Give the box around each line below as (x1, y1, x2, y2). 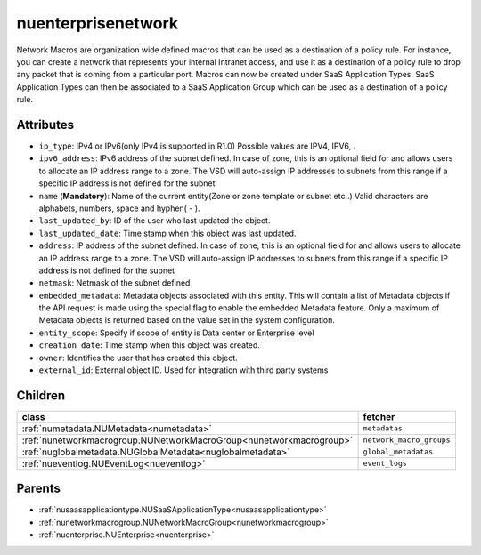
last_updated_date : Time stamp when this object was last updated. (38, 228, 297, 238)
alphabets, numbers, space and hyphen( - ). (38, 203, 200, 213)
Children (16, 388, 66, 403)
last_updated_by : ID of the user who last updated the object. (38, 215, 271, 226)
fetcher (363, 410, 395, 422)
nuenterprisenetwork (16, 13, 178, 33)
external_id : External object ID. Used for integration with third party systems (38, 365, 329, 375)
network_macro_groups (363, 436, 451, 445)
